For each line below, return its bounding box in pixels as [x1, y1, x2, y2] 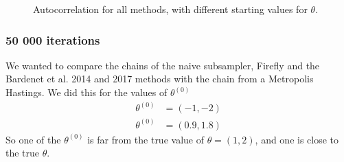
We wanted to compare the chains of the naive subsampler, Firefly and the [5, 58, 320, 72]
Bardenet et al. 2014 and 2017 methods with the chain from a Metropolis [5, 71, 314, 86]
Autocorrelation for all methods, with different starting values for [33, 2, 308, 16]
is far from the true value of [87, 132, 204, 146]
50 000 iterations [5, 31, 100, 48]
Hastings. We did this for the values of [5, 85, 168, 99]
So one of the [5, 132, 61, 146]
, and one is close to [255, 132, 339, 146]
